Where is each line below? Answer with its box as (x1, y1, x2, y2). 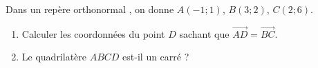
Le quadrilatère (21, 49, 87, 64)
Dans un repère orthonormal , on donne (6, 2, 174, 16)
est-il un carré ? (122, 49, 189, 64)
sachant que (179, 26, 230, 41)
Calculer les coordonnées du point (21, 26, 165, 41)
